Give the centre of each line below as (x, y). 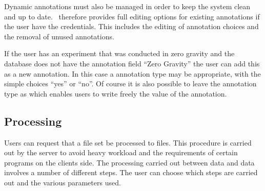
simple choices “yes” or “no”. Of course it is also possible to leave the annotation (130, 83)
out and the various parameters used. (63, 182)
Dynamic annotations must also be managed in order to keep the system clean (127, 6)
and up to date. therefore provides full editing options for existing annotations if (132, 16)
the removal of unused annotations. (59, 36)
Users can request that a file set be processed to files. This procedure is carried (128, 142)
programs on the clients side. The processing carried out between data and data (129, 162)
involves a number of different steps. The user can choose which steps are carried (131, 172)
